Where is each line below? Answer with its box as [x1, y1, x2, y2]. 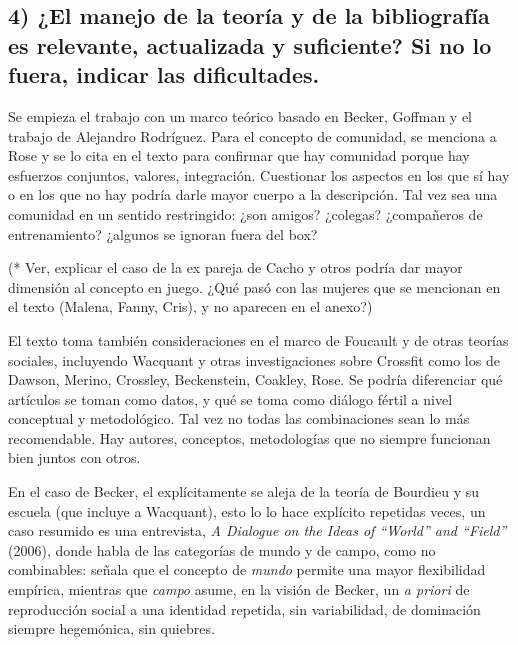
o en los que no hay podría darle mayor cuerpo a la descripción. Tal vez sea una [8, 184, 498, 205]
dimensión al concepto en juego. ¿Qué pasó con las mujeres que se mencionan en [8, 276, 501, 297]
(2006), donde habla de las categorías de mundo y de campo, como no [8, 539, 436, 560]
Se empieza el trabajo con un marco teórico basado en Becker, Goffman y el [8, 105, 473, 126]
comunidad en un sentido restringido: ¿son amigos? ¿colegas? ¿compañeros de [8, 203, 483, 224]
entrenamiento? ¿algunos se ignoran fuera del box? [8, 223, 318, 244]
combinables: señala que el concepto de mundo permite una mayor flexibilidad [8, 559, 486, 580]
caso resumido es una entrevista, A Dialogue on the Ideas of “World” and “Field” [8, 520, 507, 541]
